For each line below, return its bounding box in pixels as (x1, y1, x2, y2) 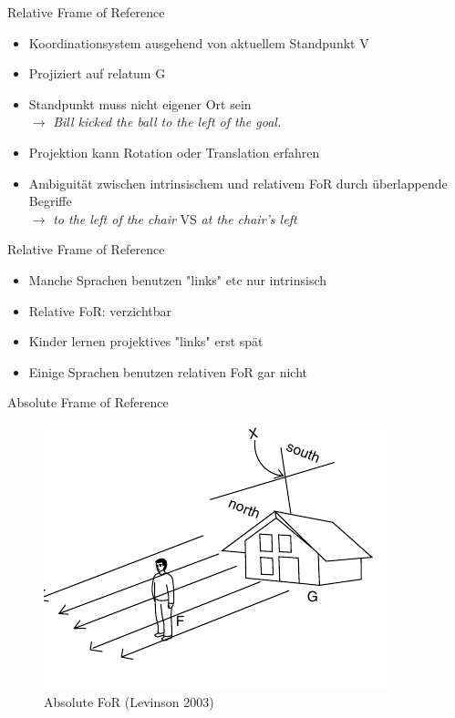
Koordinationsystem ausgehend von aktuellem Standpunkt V (28, 33, 369, 52)
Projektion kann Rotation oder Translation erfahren (28, 142, 320, 161)
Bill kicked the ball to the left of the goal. (53, 112, 282, 131)
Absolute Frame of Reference (7, 393, 169, 412)
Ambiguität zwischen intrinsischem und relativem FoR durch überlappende (28, 173, 448, 192)
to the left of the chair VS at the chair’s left (53, 209, 297, 228)
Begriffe (28, 191, 72, 210)
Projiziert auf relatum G (28, 64, 166, 83)
